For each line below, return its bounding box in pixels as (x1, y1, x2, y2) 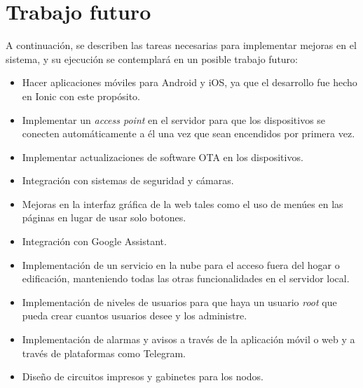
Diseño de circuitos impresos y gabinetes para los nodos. (22, 369, 264, 384)
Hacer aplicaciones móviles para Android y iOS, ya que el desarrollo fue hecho (22, 75, 357, 90)
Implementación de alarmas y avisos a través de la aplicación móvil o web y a (22, 332, 355, 347)
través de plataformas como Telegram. (22, 345, 186, 360)
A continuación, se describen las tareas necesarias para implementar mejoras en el (6, 38, 357, 53)
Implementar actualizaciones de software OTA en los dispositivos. (22, 149, 303, 164)
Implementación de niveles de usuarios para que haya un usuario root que (22, 294, 337, 309)
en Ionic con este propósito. (22, 88, 140, 103)
